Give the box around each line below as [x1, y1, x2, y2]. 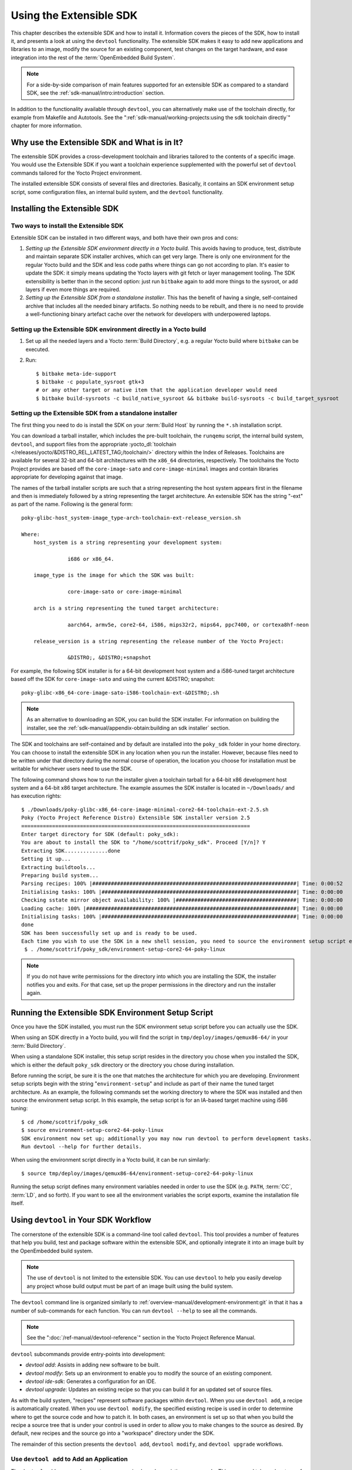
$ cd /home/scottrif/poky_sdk [21, 1118, 109, 1125]
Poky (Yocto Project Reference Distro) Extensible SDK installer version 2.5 [21, 814, 251, 821]
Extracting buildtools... [21, 864, 96, 870]
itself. [11, 1200, 25, 1207]
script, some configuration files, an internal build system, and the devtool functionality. [11, 188, 224, 195]
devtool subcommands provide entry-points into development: [11, 1350, 165, 1358]
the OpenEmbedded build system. [11, 1247, 93, 1254]
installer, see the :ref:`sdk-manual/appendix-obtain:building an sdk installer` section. [26, 724, 230, 731]
